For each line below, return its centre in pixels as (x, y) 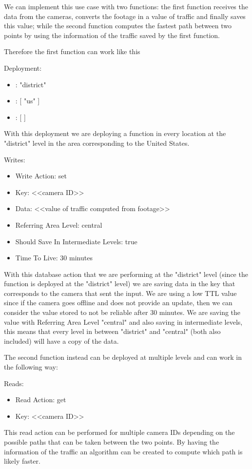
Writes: (15, 159)
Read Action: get (41, 400)
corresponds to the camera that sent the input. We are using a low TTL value (120, 293)
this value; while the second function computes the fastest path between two (118, 26)
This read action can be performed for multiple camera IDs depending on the (119, 432)
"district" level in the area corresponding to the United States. (97, 143)
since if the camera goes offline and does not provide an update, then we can (118, 303)
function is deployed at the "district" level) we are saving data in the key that (120, 283)
